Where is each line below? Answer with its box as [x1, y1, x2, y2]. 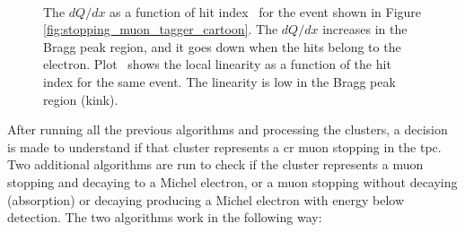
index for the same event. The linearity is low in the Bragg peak [43, 72, 396, 90]
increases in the [322, 20, 408, 39]
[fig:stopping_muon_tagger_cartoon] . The [43, 20, 278, 39]
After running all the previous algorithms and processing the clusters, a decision [7, 120, 448, 139]
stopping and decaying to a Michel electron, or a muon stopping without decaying [7, 172, 458, 191]
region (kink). [43, 90, 118, 108]
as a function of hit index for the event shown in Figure [110, 2, 422, 21]
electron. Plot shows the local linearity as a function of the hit [43, 55, 391, 73]
